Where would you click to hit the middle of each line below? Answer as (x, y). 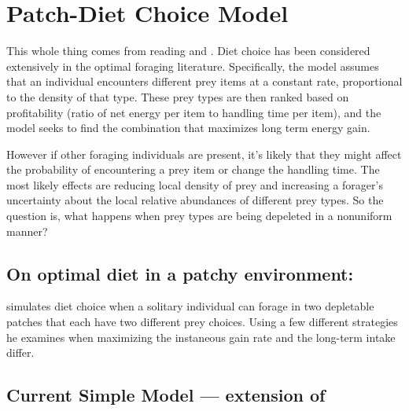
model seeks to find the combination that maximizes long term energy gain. (188, 128)
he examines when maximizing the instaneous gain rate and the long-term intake (201, 337)
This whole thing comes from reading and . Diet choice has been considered (188, 51)
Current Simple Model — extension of (166, 395)
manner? (27, 231)
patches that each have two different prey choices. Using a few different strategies (202, 322)
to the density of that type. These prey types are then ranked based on (178, 96)
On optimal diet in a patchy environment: (180, 273)
